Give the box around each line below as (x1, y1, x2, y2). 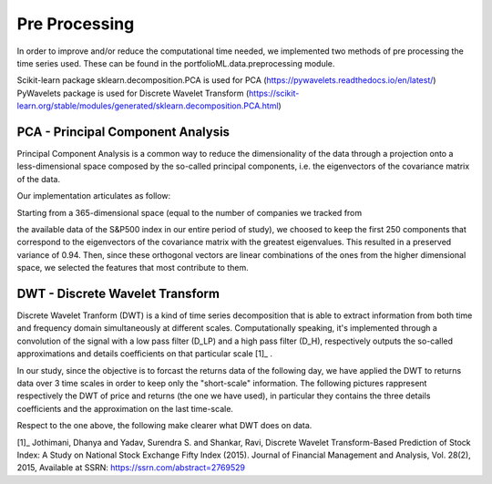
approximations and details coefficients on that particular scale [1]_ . (16, 348, 273, 359)
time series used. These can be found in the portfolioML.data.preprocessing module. (16, 57, 335, 68)
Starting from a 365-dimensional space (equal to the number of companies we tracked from (16, 207, 363, 218)
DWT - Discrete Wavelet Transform (16, 285, 220, 301)
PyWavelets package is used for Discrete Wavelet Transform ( (16, 88, 250, 98)
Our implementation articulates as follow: (16, 191, 171, 201)
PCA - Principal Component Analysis (16, 124, 231, 139)
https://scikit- (249, 88, 300, 98)
